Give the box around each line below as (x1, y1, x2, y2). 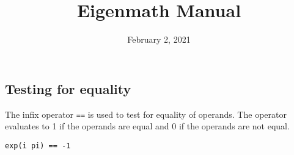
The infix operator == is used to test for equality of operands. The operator (5, 107, 287, 120)
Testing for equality (5, 79, 131, 98)
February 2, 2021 (127, 33, 191, 46)
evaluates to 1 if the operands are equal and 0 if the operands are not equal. (5, 120, 290, 132)
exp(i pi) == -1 (5, 141, 71, 150)
